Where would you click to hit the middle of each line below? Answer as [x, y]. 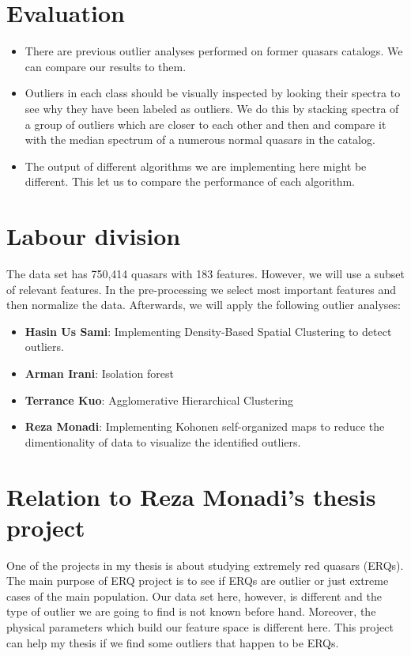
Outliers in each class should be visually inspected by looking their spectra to [213, 93]
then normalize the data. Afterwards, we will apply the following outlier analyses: [204, 305]
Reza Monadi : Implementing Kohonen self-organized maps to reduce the [205, 426]
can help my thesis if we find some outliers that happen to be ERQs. [173, 642]
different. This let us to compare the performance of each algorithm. [190, 181]
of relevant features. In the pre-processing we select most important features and [201, 289]
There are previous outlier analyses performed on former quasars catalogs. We [214, 51]
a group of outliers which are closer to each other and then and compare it [205, 124]
